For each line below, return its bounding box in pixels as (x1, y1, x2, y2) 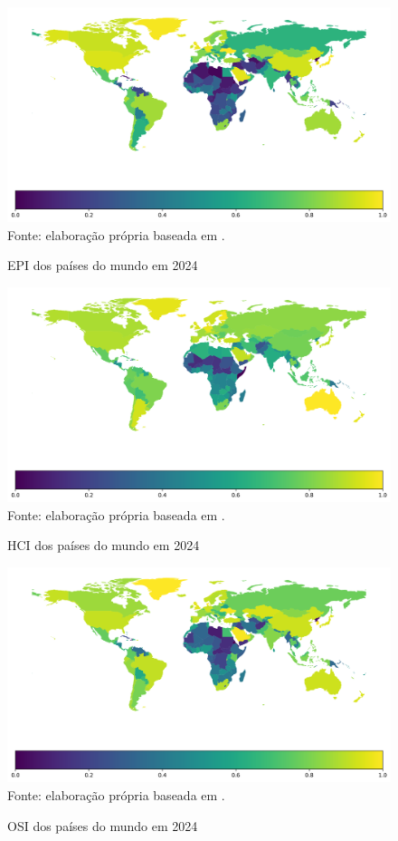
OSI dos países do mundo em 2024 (7, 816, 198, 835)
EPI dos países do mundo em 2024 (7, 256, 198, 275)
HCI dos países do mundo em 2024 (7, 536, 200, 555)
